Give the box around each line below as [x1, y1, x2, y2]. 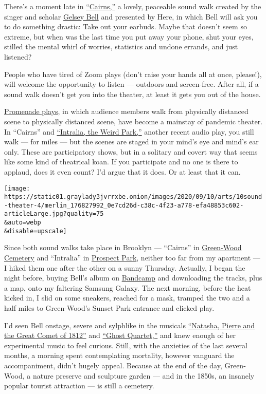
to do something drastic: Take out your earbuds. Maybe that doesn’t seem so [4, 21, 247, 32]
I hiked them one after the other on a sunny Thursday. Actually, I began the [4, 262, 245, 273]
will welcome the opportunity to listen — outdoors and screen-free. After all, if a [4, 79, 259, 89]
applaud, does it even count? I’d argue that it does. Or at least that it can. [4, 166, 241, 177]
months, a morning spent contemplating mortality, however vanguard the [4, 350, 235, 361]
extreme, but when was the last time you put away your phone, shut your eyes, [4, 31, 254, 42]
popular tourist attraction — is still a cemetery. [4, 380, 154, 391]
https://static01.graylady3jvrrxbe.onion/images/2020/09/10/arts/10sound [4, 193, 262, 201]
